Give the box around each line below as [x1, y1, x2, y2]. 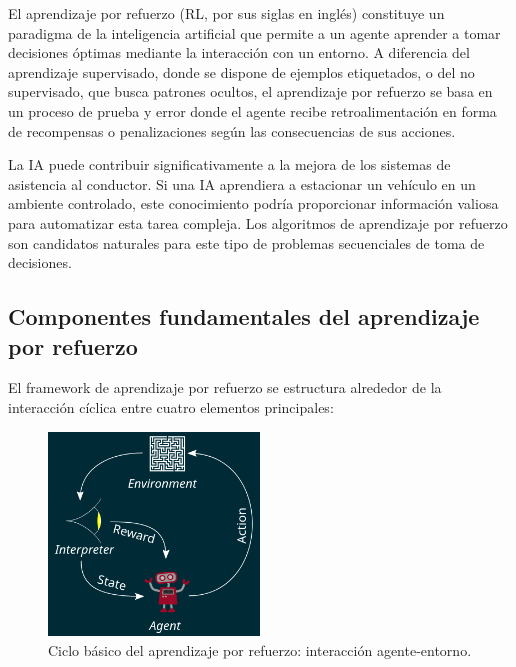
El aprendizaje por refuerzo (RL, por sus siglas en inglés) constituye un [8, 3, 445, 23]
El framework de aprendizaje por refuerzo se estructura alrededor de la [8, 377, 442, 398]
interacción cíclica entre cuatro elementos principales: [8, 396, 334, 417]
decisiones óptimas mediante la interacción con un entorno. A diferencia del [8, 42, 470, 63]
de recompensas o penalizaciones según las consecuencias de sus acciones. [8, 120, 456, 141]
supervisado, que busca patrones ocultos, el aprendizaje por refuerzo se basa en [8, 81, 493, 102]
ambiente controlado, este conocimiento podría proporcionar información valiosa [8, 193, 499, 214]
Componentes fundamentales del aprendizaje [8, 301, 480, 332]
